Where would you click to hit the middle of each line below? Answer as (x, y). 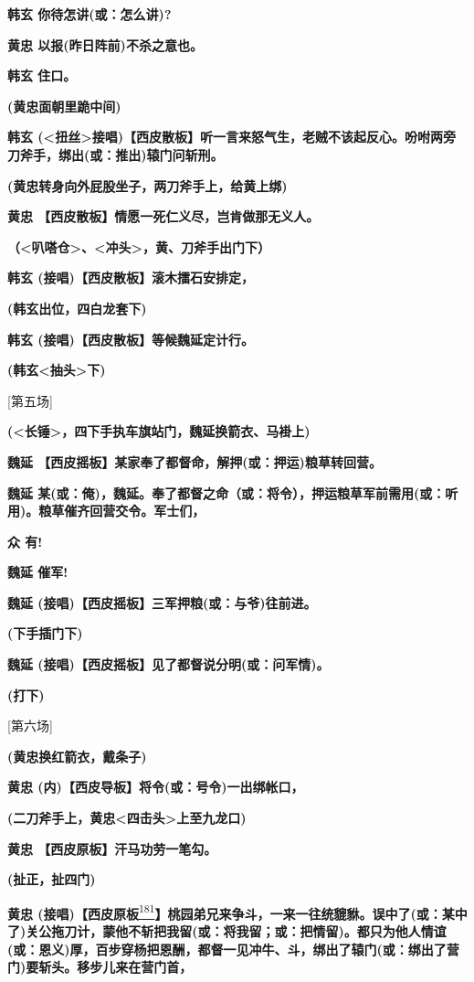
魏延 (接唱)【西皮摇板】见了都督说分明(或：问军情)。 (169, 664)
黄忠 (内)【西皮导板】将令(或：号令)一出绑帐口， (156, 787)
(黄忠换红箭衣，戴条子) (77, 756)
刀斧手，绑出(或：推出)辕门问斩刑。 (116, 154)
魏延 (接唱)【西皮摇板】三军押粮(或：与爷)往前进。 (162, 602)
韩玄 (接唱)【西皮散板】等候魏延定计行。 (131, 339)
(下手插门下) (45, 633)
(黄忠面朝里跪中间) (64, 106)
